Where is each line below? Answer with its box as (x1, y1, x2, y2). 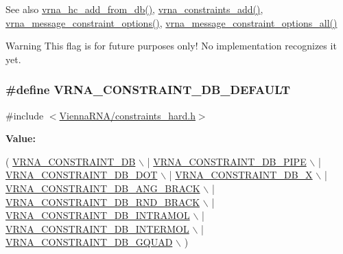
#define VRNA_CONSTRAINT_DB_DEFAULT (5, 81, 291, 98)
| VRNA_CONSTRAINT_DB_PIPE (147, 154, 307, 168)
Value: (5, 131, 36, 146)
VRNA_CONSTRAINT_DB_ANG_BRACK (5, 181, 200, 195)
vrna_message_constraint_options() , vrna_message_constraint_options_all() (5, 15, 338, 30)
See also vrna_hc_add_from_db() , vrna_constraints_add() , (5, 2, 263, 16)
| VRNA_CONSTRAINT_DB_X (169, 168, 313, 182)
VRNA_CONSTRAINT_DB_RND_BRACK (5, 194, 200, 209)
